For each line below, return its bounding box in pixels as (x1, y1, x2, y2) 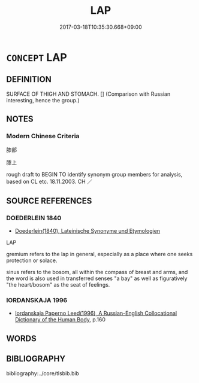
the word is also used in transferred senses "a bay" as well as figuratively (6, 275, 188, 282)
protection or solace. (6, 257, 58, 264)
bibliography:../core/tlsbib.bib (6, 369, 80, 377)
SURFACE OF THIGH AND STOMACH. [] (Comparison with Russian (6, 90, 171, 98)
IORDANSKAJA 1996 (6, 296, 68, 305)
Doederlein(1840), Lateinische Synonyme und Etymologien (14, 227, 161, 235)
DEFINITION (6, 74, 52, 84)
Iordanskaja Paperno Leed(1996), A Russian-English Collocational (14, 309, 177, 317)
